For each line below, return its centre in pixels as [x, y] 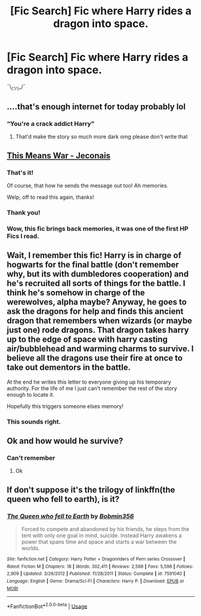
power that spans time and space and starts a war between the [99, 542]
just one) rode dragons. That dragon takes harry [98, 330]
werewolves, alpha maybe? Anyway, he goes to [97, 302]
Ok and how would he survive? [65, 441]
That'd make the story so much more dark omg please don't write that [101, 137]
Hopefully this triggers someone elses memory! [65, 406]
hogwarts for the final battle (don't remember [93, 265]
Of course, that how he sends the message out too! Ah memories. [88, 186]
